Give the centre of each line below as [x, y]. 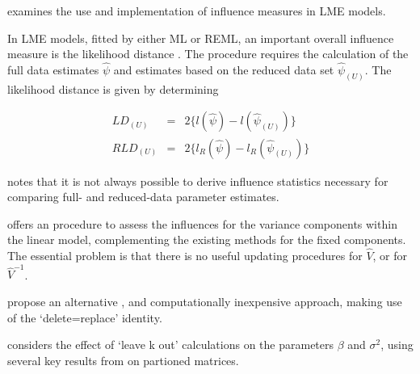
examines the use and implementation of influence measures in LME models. [197, 11]
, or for [390, 256]
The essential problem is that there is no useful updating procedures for [185, 256]
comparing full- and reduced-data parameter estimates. [143, 197]
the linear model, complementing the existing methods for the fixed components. [207, 240]
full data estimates [53, 69]
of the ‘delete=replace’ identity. [85, 317]
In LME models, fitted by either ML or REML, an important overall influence [201, 38]
